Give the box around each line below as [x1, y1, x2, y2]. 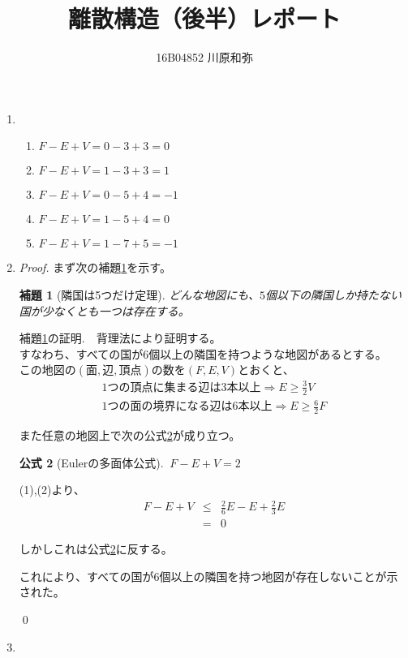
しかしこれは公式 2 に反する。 [19, 540, 173, 557]
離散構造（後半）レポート [67, 2, 341, 35]
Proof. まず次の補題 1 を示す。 [19, 259, 171, 276]
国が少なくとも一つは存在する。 [19, 302, 190, 319]
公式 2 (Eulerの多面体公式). [19, 454, 164, 471]
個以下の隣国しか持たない [264, 286, 402, 303]
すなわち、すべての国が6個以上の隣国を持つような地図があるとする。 [19, 345, 387, 362]
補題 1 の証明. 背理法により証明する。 [19, 329, 221, 346]
